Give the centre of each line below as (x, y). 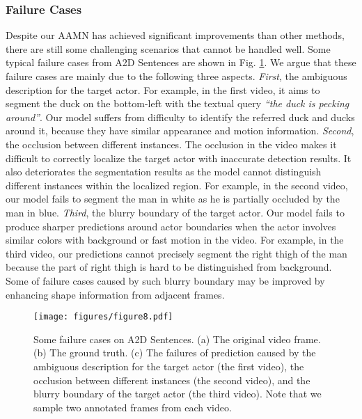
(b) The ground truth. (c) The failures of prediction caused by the (175, 353)
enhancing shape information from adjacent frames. (115, 294)
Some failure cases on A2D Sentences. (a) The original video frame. (177, 339)
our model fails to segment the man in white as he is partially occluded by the (173, 199)
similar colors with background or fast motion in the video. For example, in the (175, 240)
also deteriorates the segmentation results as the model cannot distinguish (164, 172)
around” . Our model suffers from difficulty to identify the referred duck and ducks (180, 117)
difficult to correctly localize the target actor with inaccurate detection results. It (179, 158)
